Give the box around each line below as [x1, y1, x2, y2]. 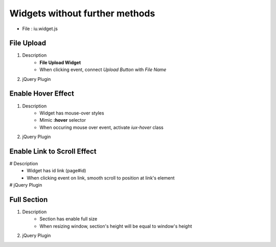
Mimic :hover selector [39, 117, 86, 123]
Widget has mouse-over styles [39, 110, 104, 116]
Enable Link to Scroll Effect [9, 147, 97, 155]
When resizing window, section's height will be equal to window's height [39, 223, 192, 229]
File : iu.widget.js [22, 26, 58, 32]
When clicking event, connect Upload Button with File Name [39, 66, 167, 73]
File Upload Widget [39, 59, 81, 65]
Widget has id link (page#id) [27, 168, 86, 174]
